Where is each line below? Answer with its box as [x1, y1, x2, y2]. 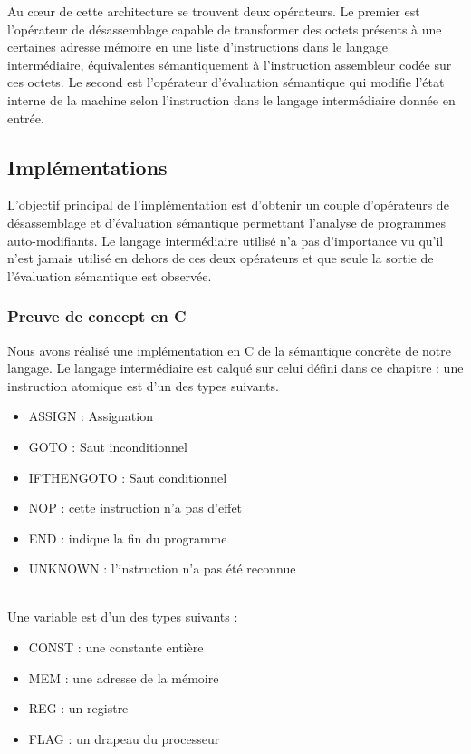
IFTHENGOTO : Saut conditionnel [28, 467, 227, 486]
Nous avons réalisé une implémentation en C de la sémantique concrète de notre [7, 340, 451, 359]
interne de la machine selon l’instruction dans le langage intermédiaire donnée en [7, 90, 456, 109]
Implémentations [7, 152, 168, 181]
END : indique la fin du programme [28, 528, 227, 547]
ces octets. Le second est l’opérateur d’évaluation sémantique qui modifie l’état [7, 73, 445, 92]
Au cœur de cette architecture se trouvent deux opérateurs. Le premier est [7, 2, 420, 20]
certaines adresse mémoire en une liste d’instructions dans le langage [7, 37, 388, 56]
